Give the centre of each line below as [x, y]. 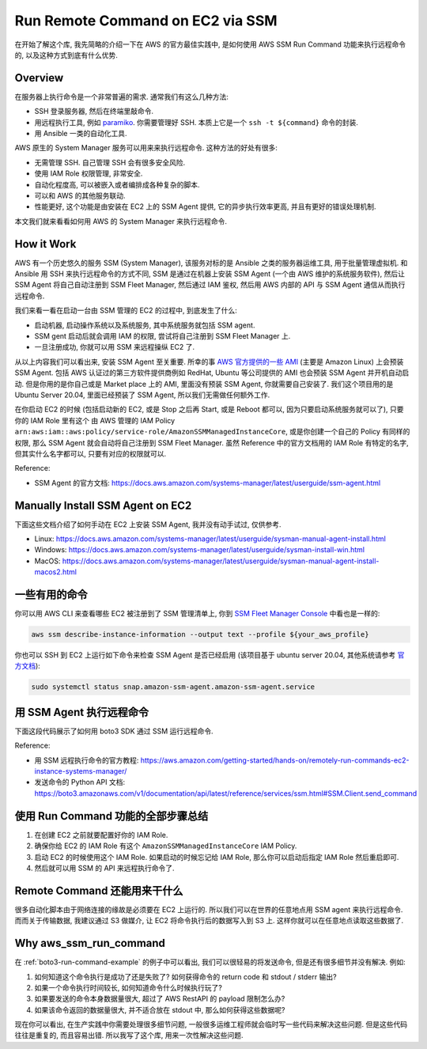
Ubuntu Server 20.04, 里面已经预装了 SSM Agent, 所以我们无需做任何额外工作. [142, 395]
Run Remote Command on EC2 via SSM [146, 21]
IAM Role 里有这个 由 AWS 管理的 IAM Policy [103, 420]
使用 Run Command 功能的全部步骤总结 [111, 816]
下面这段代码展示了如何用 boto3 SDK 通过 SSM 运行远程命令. [114, 731]
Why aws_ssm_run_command [90, 943]
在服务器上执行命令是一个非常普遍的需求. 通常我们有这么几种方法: [122, 97]
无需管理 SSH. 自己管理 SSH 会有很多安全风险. [110, 162]
